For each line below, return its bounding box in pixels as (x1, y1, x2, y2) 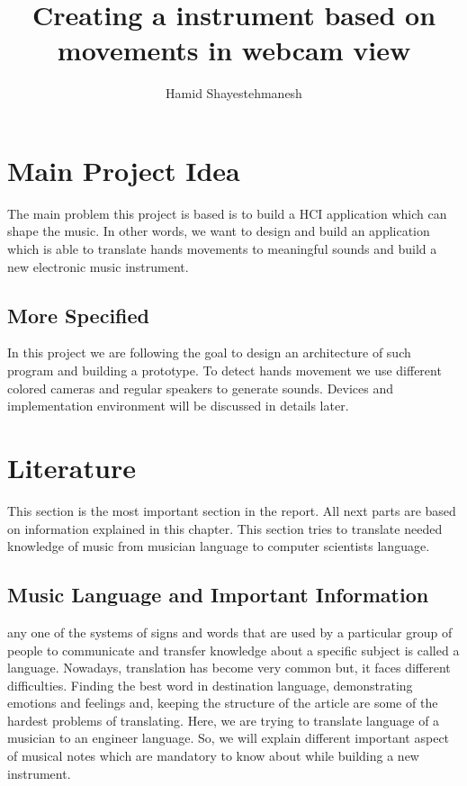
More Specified (7, 301, 149, 329)
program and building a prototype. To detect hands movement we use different (7, 361, 442, 380)
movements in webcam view (57, 32, 411, 68)
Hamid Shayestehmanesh (166, 84, 302, 103)
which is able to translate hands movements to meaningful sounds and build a (7, 239, 437, 258)
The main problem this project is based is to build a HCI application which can (7, 203, 447, 222)
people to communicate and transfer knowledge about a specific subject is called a (7, 640, 460, 659)
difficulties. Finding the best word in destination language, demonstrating (7, 675, 413, 694)
